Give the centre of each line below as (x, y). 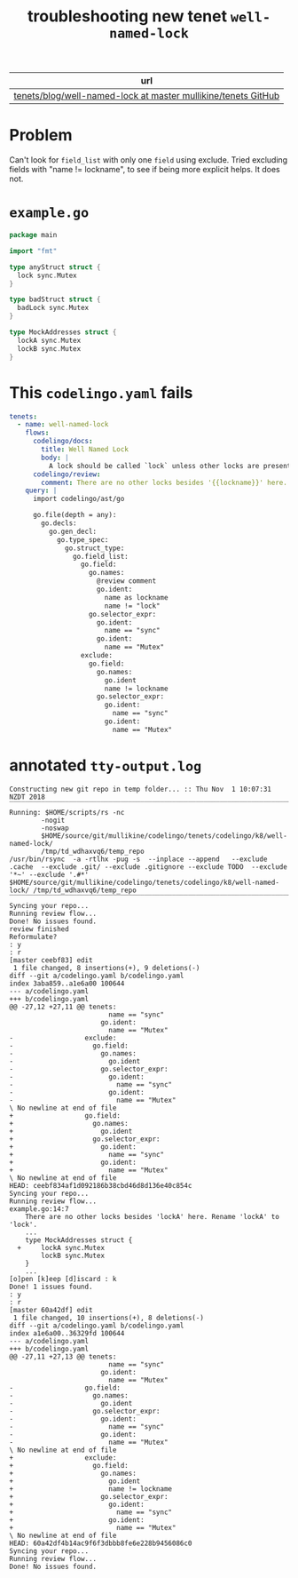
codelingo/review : (67, 474)
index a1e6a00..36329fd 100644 (67, 1333)
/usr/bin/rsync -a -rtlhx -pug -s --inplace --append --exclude (138, 859)
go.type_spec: (82, 539)
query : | (41, 490)
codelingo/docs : (63, 442)
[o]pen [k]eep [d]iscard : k (63, 1279)
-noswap (55, 828)
